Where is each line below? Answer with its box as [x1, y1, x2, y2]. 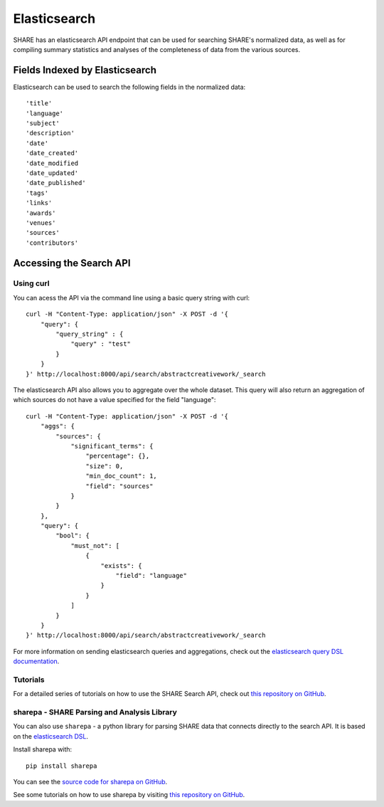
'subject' [26, 120, 60, 127]
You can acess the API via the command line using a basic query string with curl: [13, 293, 250, 302]
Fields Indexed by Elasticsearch [13, 64, 156, 76]
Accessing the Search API [13, 257, 131, 269]
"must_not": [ [70, 542, 120, 549]
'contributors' [26, 238, 79, 247]
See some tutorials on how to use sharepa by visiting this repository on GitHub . [13, 791, 245, 799]
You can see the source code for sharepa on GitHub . [13, 777, 168, 786]
